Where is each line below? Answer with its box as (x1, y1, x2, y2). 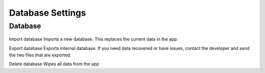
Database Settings (9, 7, 86, 18)
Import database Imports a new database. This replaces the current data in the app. (9, 36, 179, 42)
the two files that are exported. (9, 52, 72, 58)
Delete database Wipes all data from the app (9, 61, 99, 67)
